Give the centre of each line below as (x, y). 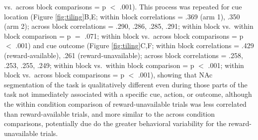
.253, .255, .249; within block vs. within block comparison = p (99, 65)
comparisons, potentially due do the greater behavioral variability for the (115, 123)
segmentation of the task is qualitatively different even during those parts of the (126, 84)
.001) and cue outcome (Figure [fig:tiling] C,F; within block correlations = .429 (135, 45)
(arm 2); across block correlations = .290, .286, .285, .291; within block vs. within (129, 26)
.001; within (226, 65)
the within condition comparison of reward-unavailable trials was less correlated (125, 104)
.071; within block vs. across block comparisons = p (164, 35)
